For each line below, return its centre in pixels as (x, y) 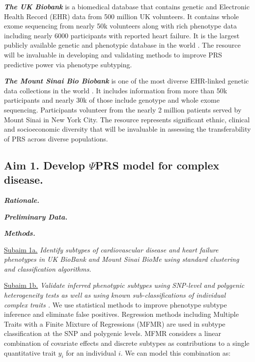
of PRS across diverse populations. (56, 138)
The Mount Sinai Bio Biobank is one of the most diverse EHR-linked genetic (127, 81)
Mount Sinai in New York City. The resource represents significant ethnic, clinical (127, 119)
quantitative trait (30, 352)
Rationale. (22, 200)
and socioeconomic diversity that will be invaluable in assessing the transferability (127, 129)
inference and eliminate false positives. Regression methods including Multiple (121, 314)
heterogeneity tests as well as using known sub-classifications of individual (115, 295)
